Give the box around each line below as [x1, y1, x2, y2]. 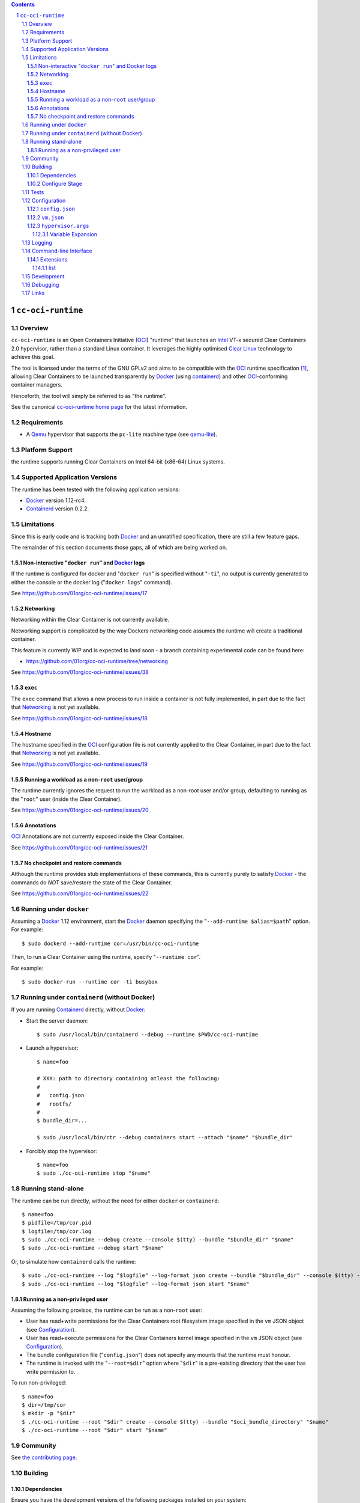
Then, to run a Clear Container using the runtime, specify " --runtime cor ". [11, 954, 201, 961]
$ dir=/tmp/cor [22, 1401, 67, 1408]
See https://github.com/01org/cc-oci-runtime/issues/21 [11, 843, 148, 851]
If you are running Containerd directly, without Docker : [11, 1006, 146, 1013]
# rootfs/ [37, 1100, 72, 1107]
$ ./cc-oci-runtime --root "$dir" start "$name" [22, 1427, 167, 1434]
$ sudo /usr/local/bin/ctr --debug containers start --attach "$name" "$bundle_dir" [37, 1134, 293, 1141]
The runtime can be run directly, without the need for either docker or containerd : [11, 1197, 220, 1204]
